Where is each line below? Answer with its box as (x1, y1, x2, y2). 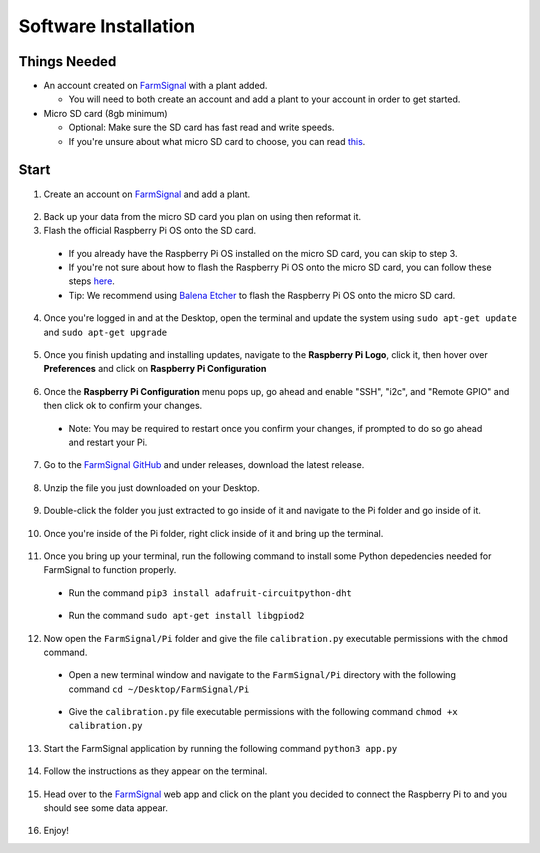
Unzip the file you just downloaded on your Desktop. (43, 481, 260, 494)
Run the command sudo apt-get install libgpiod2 (68, 610, 305, 622)
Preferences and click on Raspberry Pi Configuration (43, 363, 267, 375)
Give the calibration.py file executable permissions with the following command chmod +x (68, 706, 459, 718)
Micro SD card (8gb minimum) (43, 107, 169, 119)
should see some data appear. (43, 802, 169, 814)
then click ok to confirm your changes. (43, 400, 203, 412)
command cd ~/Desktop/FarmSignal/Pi (68, 683, 250, 695)
